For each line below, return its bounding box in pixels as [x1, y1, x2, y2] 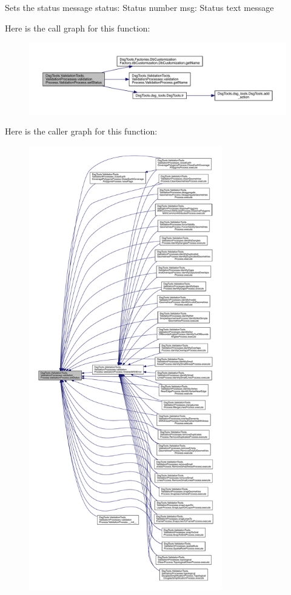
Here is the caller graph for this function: [5, 125, 158, 138]
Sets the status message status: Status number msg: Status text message [5, 1, 274, 13]
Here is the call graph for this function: [5, 21, 150, 34]
